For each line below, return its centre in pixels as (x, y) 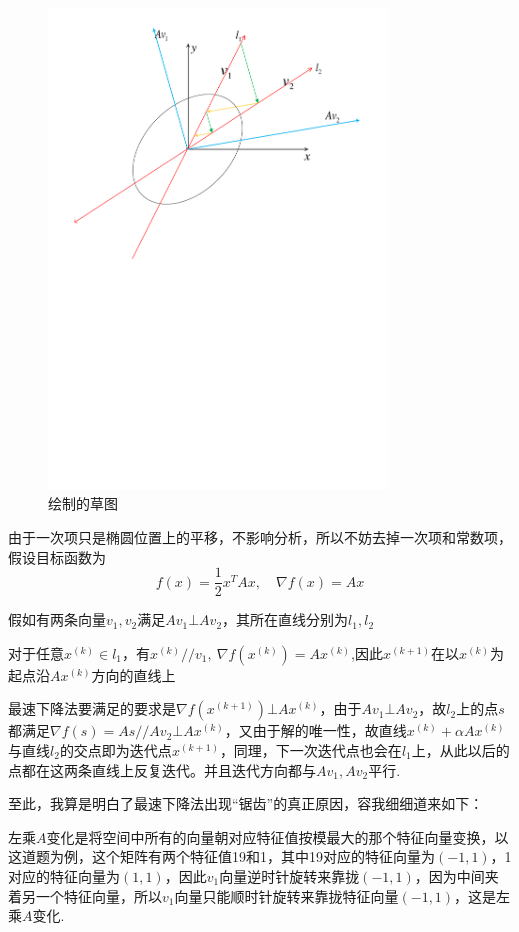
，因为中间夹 (456, 875)
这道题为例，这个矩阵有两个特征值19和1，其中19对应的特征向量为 (221, 856)
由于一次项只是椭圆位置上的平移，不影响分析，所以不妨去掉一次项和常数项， (260, 536)
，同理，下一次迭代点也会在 (310, 749)
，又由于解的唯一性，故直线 (315, 730)
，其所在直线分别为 (285, 619)
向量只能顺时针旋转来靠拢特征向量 (286, 895)
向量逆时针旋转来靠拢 (289, 875)
